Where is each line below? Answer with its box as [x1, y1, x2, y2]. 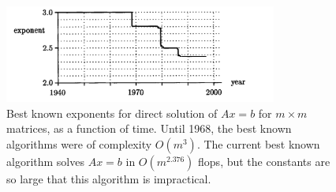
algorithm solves [6, 153, 84, 169]
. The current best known [196, 136, 320, 152]
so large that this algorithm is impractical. [6, 171, 211, 186]
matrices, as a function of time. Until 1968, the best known [6, 120, 292, 137]
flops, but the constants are [198, 153, 330, 169]
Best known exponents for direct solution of [6, 104, 218, 121]
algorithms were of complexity [6, 136, 152, 152]
